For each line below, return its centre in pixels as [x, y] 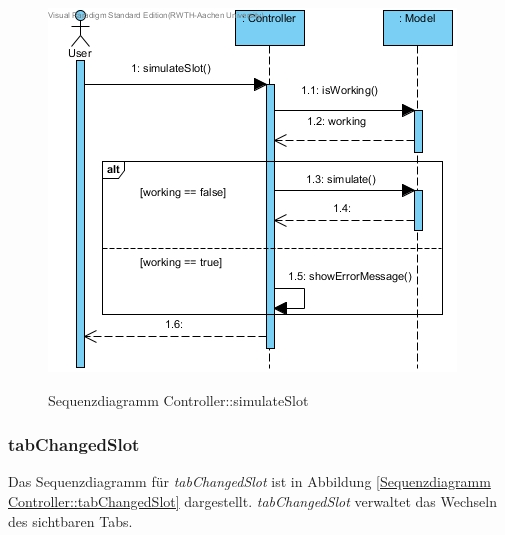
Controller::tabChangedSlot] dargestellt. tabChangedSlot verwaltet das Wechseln [252, 501]
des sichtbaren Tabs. [70, 520]
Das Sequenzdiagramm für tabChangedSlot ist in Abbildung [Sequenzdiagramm [249, 481]
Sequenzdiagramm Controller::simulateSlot [178, 399]
